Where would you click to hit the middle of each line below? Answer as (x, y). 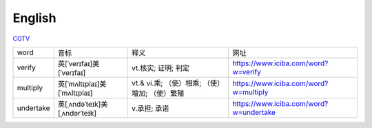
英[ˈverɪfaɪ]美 (79, 63)
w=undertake (254, 112)
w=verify (246, 72)
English (34, 18)
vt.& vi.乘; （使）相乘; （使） (178, 83)
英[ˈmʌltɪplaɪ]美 (82, 84)
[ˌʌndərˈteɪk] (77, 113)
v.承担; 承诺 (151, 108)
